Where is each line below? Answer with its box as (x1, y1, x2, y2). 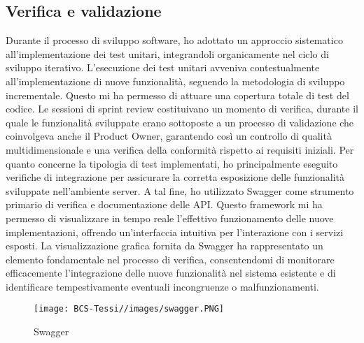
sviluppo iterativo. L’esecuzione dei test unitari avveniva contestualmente (6, 60, 320, 75)
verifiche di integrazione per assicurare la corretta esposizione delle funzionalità (6, 170, 344, 184)
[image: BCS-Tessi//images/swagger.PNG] (34, 304, 225, 314)
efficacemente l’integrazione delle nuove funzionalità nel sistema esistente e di (6, 265, 336, 280)
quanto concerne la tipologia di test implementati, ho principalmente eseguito (6, 156, 338, 170)
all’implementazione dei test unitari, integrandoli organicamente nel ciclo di (6, 46, 329, 61)
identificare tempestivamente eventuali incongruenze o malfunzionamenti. (6, 279, 319, 293)
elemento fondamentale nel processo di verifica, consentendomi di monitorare (6, 251, 335, 266)
